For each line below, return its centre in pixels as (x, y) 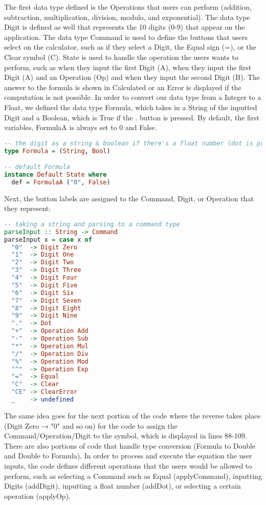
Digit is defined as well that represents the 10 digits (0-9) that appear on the (125, 27)
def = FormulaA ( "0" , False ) (61, 182)
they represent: (28, 208)
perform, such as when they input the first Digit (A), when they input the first (128, 67)
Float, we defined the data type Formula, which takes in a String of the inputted (131, 107)
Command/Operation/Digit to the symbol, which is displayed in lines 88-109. (126, 436)
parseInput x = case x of (48, 239)
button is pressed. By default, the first (199, 117)
